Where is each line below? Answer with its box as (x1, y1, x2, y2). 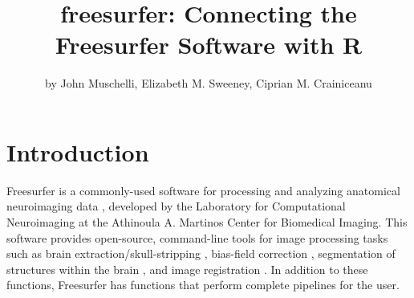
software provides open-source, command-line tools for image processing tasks (6, 229, 388, 246)
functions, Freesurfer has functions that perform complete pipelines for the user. (6, 276, 400, 293)
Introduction (6, 135, 149, 168)
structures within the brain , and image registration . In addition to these (6, 260, 368, 277)
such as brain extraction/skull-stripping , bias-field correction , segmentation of (6, 245, 396, 262)
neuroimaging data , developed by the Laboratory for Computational (6, 198, 346, 214)
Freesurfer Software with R (55, 28, 363, 61)
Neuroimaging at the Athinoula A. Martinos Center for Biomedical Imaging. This (6, 214, 408, 231)
